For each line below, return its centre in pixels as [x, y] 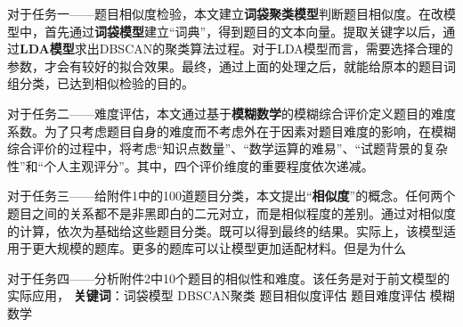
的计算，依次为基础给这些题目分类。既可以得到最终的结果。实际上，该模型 [225, 230]
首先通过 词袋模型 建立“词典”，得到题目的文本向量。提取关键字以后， [244, 31]
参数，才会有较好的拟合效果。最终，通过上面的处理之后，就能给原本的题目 [225, 65]
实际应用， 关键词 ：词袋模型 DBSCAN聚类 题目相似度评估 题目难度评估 [217, 295]
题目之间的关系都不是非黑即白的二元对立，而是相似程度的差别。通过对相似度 [231, 213]
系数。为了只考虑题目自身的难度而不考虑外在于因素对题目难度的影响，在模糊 [231, 131]
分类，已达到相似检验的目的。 [106, 83]
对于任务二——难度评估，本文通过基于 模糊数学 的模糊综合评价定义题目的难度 [231, 113]
